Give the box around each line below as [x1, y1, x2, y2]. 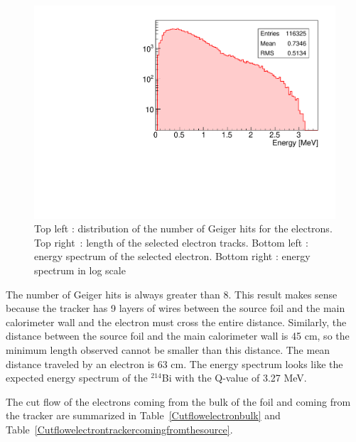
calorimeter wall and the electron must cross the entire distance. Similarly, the [6, 314, 347, 329]
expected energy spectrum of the [6, 370, 148, 385]
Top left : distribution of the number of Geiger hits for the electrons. [34, 221, 333, 236]
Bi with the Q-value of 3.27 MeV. [161, 370, 307, 385]
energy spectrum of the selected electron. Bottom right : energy [34, 249, 311, 264]
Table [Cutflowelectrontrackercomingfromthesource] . [6, 421, 233, 436]
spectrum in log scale [34, 263, 126, 278]
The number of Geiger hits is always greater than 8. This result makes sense [6, 286, 338, 301]
